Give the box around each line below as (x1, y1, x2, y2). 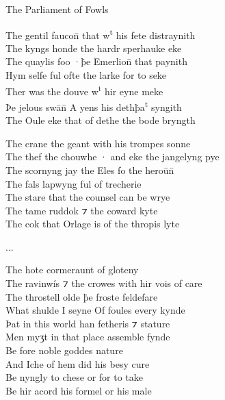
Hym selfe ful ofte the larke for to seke (5, 68, 167, 82)
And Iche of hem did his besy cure (5, 356, 150, 371)
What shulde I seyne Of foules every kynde (5, 303, 185, 317)
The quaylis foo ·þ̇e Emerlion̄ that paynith (5, 54, 187, 68)
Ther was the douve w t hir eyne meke (5, 82, 163, 98)
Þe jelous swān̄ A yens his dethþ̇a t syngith (5, 97, 182, 114)
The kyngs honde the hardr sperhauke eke (5, 40, 182, 55)
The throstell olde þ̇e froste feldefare (5, 289, 158, 303)
